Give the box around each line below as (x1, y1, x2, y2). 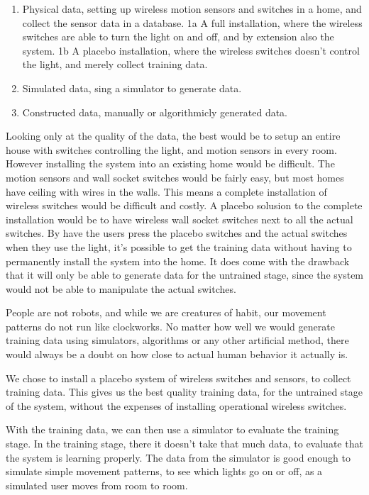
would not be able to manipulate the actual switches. (6, 281, 236, 296)
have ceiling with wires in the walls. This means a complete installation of (6, 184, 327, 199)
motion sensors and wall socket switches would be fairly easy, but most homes (6, 169, 344, 184)
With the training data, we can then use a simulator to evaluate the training (6, 422, 339, 437)
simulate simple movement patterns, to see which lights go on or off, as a (6, 464, 323, 479)
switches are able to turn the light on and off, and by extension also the (22, 29, 334, 44)
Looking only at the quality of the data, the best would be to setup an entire (6, 128, 341, 143)
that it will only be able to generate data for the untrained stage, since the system (6, 267, 364, 282)
